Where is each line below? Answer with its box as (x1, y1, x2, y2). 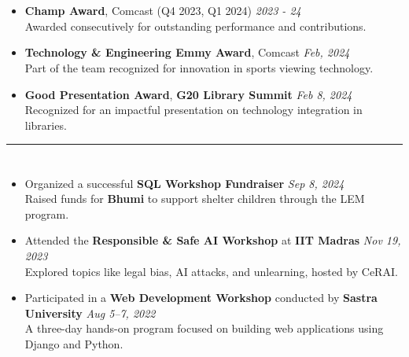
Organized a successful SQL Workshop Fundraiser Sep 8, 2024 (24, 175, 345, 191)
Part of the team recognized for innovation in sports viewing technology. (24, 59, 374, 75)
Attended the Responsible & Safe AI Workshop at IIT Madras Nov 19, (24, 232, 401, 248)
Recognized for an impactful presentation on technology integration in (24, 101, 363, 118)
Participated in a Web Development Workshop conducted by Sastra (24, 289, 378, 306)
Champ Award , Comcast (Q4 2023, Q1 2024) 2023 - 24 (24, 2, 301, 19)
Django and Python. (24, 335, 123, 351)
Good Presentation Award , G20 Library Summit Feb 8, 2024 (24, 86, 352, 102)
